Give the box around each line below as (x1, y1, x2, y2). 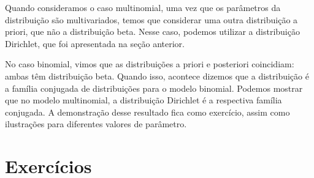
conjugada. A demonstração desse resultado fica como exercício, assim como (5, 105, 290, 118)
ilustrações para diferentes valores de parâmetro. (5, 117, 187, 130)
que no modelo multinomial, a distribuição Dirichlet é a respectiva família (5, 94, 282, 106)
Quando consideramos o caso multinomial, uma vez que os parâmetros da (5, 1, 281, 13)
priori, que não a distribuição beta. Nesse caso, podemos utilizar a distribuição (5, 25, 300, 38)
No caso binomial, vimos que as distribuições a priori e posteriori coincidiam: (5, 57, 294, 70)
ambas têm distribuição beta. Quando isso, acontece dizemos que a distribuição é (5, 69, 309, 82)
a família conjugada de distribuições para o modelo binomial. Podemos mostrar (5, 81, 303, 94)
